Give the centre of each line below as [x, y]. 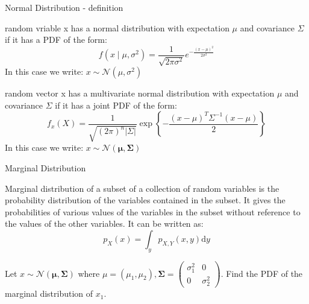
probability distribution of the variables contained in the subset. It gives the [145, 200]
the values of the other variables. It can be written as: [104, 223]
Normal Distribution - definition [64, 7]
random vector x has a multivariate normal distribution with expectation [140, 93]
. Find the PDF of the [262, 273]
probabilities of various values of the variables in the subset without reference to [153, 211]
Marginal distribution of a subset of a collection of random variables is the [142, 188]
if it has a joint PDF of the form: [116, 105]
